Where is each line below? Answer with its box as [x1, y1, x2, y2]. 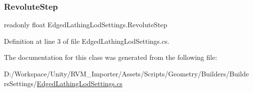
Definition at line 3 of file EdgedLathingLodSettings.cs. [4, 36, 170, 46]
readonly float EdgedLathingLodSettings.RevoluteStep [4, 19, 168, 30]
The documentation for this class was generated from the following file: [4, 52, 217, 62]
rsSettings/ [4, 78, 37, 88]
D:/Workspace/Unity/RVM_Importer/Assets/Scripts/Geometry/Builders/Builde [4, 69, 249, 78]
